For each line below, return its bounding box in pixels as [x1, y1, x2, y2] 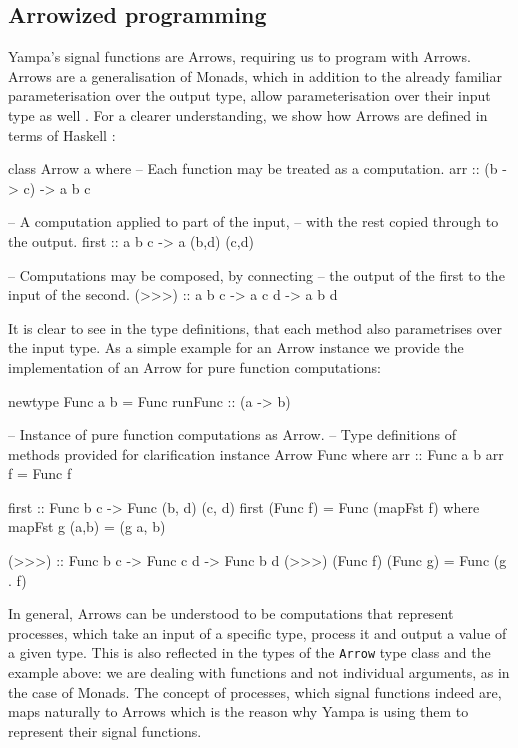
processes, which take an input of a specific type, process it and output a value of [8, 622, 507, 643]
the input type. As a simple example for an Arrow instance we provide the [8, 337, 464, 358]
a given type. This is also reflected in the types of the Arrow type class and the [8, 642, 491, 663]
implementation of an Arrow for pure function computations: [8, 356, 381, 377]
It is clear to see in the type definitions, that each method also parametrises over [8, 317, 503, 338]
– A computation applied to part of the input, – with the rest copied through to [8, 211, 499, 232]
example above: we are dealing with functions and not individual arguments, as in [8, 662, 510, 683]
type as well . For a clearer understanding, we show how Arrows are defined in [8, 104, 488, 125]
